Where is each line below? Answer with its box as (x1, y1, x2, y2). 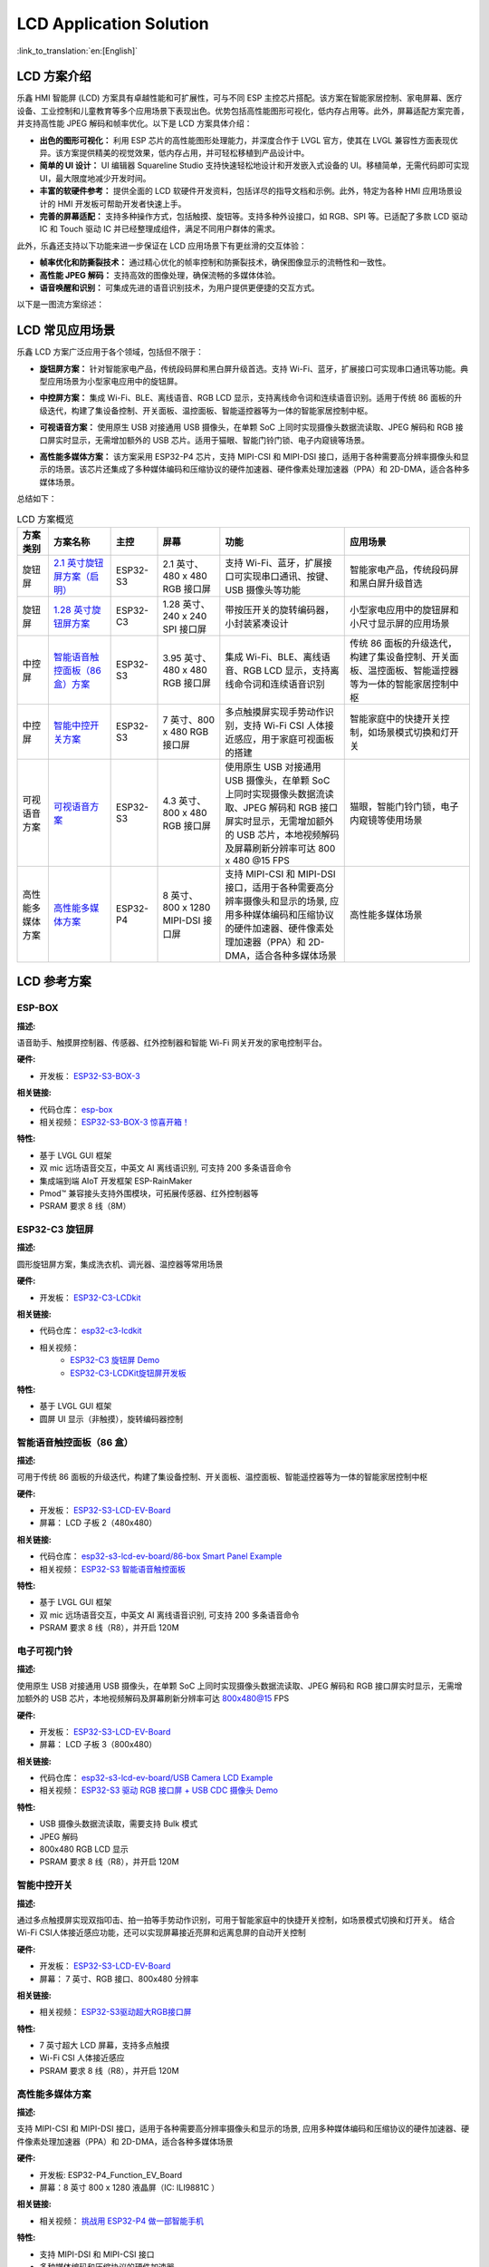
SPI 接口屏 (162, 622, 207, 635)
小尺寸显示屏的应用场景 (350, 617, 450, 629)
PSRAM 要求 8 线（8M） (39, 1201, 131, 1211)
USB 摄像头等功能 (225, 583, 301, 596)
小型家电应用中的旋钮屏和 (350, 603, 459, 616)
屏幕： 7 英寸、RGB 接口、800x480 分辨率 (39, 1973, 199, 1984)
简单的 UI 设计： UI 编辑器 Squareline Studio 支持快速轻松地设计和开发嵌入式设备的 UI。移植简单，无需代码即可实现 (39, 160, 470, 171)
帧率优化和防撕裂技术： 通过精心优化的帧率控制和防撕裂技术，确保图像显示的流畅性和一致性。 (39, 257, 391, 268)
